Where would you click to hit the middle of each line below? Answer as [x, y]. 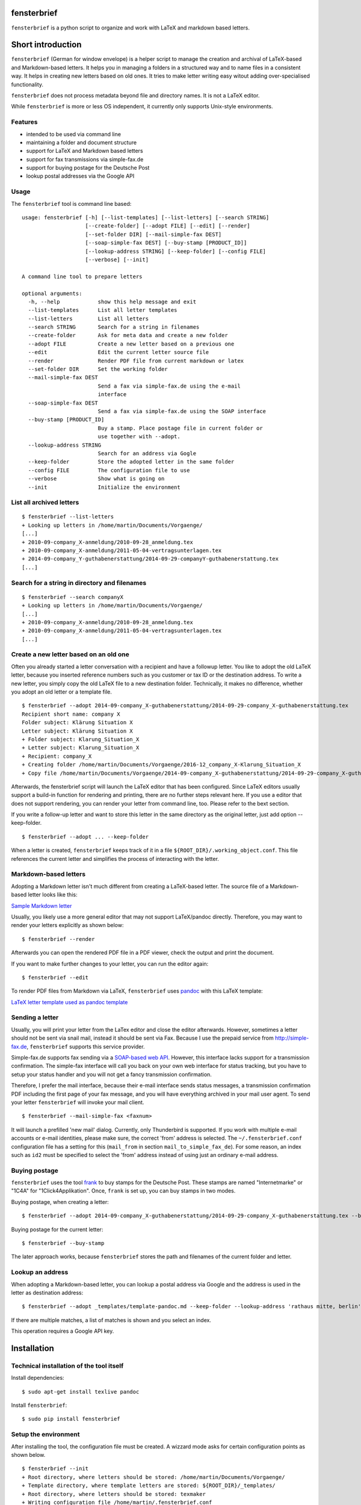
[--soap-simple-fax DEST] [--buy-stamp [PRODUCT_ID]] [166, 243]
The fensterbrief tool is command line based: [71, 203]
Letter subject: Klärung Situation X [78, 731]
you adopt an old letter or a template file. [62, 692]
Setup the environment [45, 1435]
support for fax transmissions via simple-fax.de [85, 159]
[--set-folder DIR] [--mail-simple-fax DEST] [153, 234]
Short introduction [46, 45]
